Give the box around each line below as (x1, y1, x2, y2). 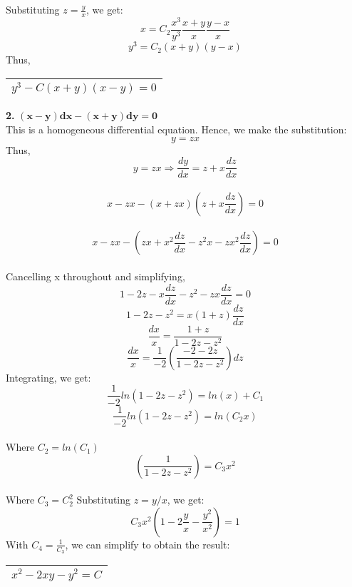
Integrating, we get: (6, 369, 91, 384)
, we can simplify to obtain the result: (65, 536, 230, 551)
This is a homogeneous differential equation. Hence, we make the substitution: (6, 122, 347, 137)
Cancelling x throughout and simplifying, (6, 269, 185, 284)
